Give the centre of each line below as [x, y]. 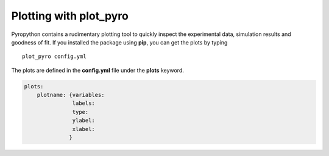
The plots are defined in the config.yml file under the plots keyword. [97, 70]
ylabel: [84, 121]
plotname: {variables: [71, 95]
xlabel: [84, 129]
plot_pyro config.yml [54, 57]
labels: [84, 103]
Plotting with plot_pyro [70, 16]
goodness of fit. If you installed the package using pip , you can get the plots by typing [119, 42]
